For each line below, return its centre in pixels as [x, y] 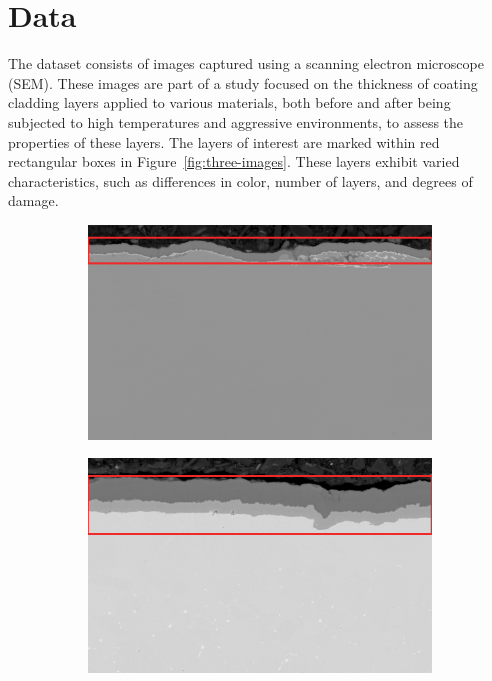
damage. [33, 200]
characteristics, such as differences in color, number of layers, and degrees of [240, 180]
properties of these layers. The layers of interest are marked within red [224, 141]
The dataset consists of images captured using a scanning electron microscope [246, 63]
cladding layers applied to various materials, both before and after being [229, 102]
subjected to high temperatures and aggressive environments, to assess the [236, 121]
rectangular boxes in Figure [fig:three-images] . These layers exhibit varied [234, 161]
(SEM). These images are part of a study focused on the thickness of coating [243, 82]
